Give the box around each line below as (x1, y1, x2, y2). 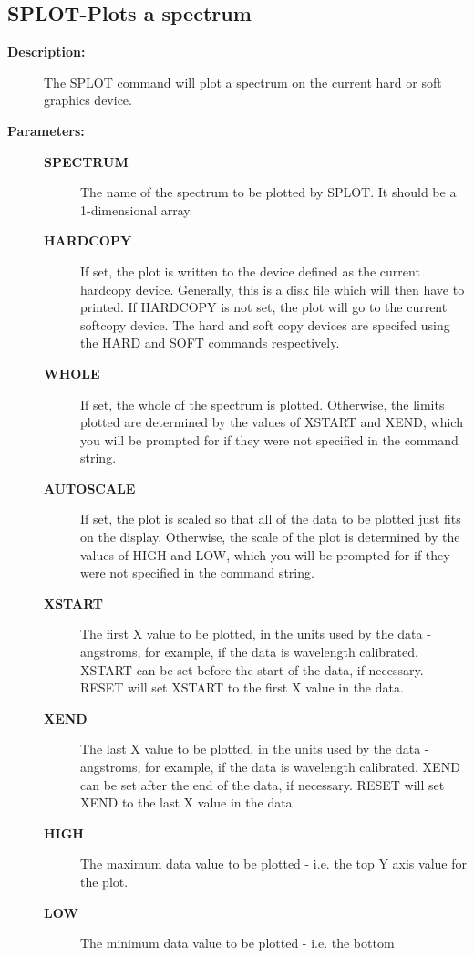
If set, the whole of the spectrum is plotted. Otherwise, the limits (80, 394, 445, 413)
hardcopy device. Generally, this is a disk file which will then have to (80, 279, 465, 298)
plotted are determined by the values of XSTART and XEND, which (80, 412, 463, 432)
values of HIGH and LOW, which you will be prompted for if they (80, 545, 450, 564)
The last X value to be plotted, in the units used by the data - (80, 739, 429, 758)
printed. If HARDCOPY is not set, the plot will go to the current (80, 297, 448, 317)
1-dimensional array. (80, 200, 193, 219)
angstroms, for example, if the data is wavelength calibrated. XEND (80, 757, 460, 776)
